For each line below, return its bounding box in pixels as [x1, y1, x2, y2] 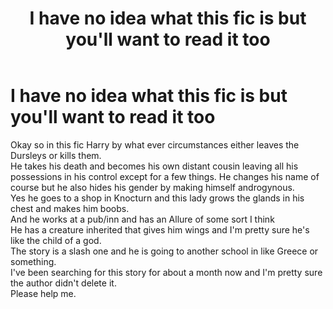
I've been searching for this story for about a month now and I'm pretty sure [10, 266, 323, 278]
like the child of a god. [10, 234, 102, 246]
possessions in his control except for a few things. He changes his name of [10, 170, 320, 182]
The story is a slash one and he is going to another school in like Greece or [10, 245, 319, 257]
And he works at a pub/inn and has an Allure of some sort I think [10, 213, 275, 225]
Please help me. [10, 287, 77, 299]
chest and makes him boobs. [10, 202, 130, 214]
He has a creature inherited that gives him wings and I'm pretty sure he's [10, 223, 310, 236]
